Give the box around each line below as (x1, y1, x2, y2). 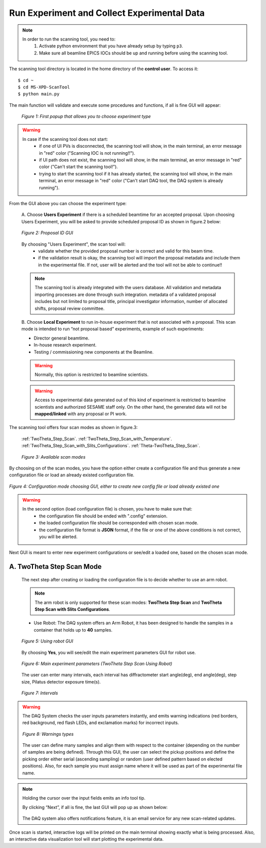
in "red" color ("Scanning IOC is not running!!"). (39, 150, 135, 156)
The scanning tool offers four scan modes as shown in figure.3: (9, 424, 138, 430)
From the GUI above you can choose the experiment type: (9, 200, 127, 206)
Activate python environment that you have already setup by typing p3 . (39, 43, 183, 49)
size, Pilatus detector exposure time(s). (21, 678, 101, 684)
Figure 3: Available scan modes (21, 454, 86, 460)
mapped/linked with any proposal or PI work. (34, 411, 127, 417)
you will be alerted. (39, 534, 78, 540)
